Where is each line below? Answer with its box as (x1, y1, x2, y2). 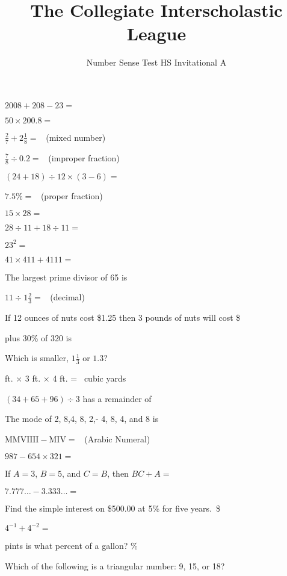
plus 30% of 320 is (5, 331, 72, 344)
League (126, 21, 187, 46)
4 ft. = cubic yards (52, 372, 126, 385)
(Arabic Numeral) (84, 432, 150, 445)
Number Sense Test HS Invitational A (86, 56, 227, 69)
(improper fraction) (48, 151, 120, 164)
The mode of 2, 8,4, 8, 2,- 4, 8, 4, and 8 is (5, 412, 159, 425)
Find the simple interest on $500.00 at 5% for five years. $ (5, 502, 220, 515)
